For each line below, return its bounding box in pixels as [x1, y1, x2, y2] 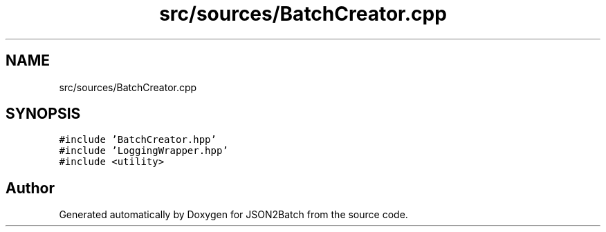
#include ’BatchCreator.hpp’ [59, 134, 217, 146]
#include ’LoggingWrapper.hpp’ [59, 145, 228, 157]
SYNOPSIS [6, 105, 81, 123]
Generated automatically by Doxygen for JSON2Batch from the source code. [59, 209, 408, 221]
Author [6, 179, 55, 197]
